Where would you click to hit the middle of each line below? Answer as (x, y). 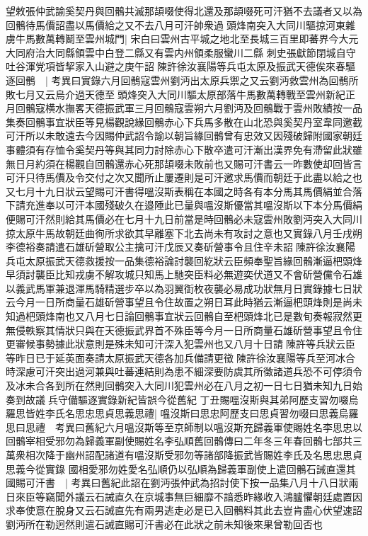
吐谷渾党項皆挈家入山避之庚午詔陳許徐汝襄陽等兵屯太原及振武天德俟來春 (176, 66)
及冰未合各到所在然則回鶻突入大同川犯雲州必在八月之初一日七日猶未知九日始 (184, 386)
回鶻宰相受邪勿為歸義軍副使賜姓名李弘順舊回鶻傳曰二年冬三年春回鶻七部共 (179, 441)
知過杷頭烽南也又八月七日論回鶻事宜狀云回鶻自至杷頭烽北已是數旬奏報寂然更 (184, 316)
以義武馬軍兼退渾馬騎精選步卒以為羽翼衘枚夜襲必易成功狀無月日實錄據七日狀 (184, 288)
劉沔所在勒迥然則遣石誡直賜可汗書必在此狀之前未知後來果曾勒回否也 (164, 524)
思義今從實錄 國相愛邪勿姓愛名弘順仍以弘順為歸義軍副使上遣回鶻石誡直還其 (181, 468)
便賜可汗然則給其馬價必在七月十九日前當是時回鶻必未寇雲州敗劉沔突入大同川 (184, 218)
